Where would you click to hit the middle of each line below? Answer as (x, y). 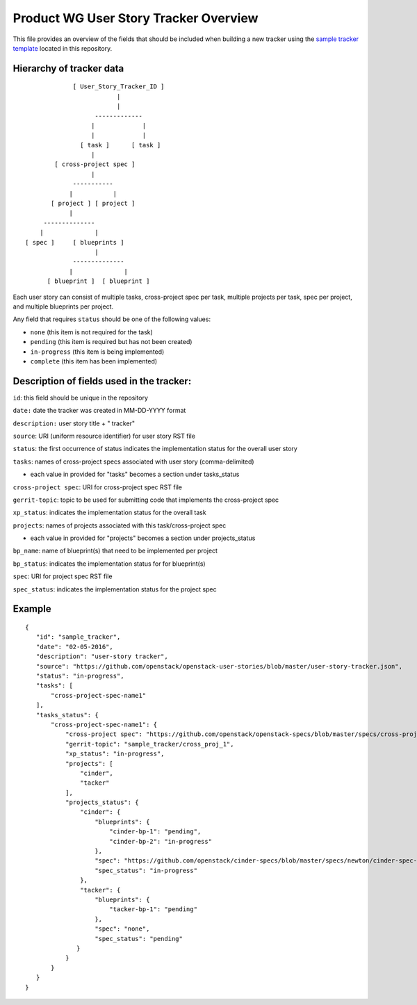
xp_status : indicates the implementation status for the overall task (109, 513)
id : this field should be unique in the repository (81, 398)
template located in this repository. (63, 48)
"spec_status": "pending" (139, 939)
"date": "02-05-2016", (75, 647)
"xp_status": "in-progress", (115, 754)
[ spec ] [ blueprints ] (75, 242)
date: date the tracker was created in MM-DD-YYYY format (99, 411)
